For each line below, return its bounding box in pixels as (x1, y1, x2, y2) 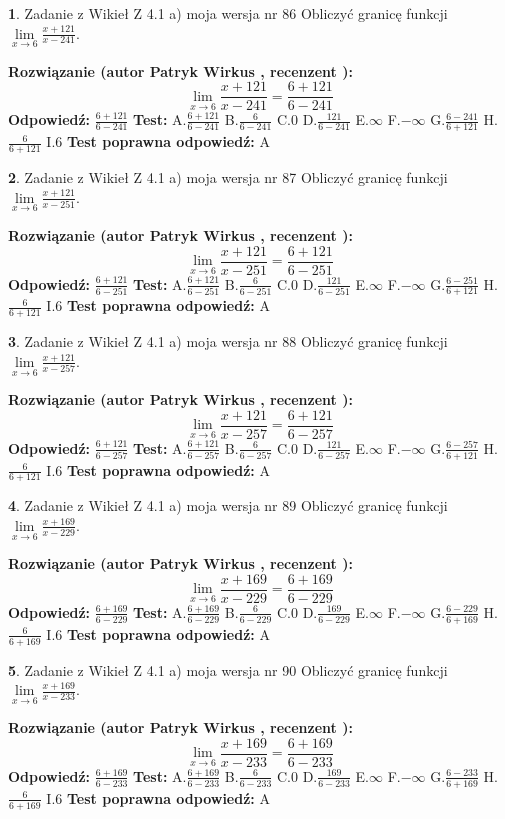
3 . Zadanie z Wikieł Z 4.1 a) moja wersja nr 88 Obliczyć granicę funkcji (8, 331, 448, 352)
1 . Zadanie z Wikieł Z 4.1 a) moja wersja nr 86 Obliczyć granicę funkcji (8, 3, 448, 23)
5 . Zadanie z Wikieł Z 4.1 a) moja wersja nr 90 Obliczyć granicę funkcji (8, 659, 448, 680)
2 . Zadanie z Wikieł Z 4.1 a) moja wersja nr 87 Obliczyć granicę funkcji (8, 167, 448, 188)
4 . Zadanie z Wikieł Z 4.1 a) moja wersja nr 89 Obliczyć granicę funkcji (8, 495, 448, 516)
